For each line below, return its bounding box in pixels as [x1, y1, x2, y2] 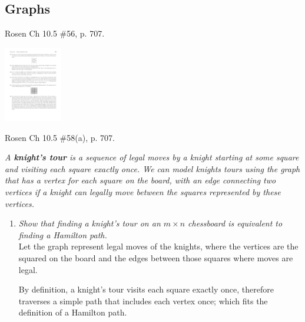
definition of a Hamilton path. [18, 306, 127, 318]
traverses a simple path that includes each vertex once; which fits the [18, 294, 268, 307]
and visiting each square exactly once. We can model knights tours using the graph [5, 162, 300, 175]
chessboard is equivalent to [188, 217, 283, 229]
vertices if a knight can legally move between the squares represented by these [5, 186, 281, 198]
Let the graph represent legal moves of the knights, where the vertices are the [18, 240, 299, 252]
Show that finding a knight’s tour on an [18, 217, 161, 229]
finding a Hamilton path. [18, 228, 107, 241]
